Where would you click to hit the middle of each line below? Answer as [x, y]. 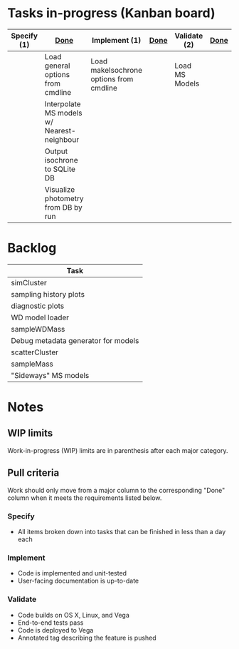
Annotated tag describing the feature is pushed [87, 638]
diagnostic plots [38, 306]
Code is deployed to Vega [55, 630]
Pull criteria [33, 473]
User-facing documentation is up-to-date [78, 581]
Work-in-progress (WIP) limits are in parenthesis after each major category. [118, 450]
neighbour [62, 139]
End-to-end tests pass [51, 623]
